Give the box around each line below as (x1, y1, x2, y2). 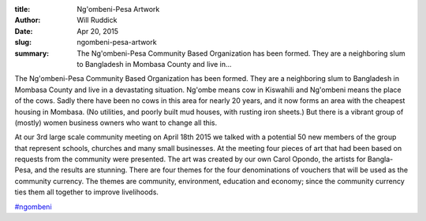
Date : (14, 26, 33, 35)
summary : (14, 48, 50, 58)
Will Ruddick (77, 16, 118, 25)
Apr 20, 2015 (77, 26, 118, 35)
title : (14, 5, 31, 13)
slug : (14, 38, 32, 47)
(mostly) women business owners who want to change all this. (14, 118, 218, 127)
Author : (14, 16, 41, 25)
